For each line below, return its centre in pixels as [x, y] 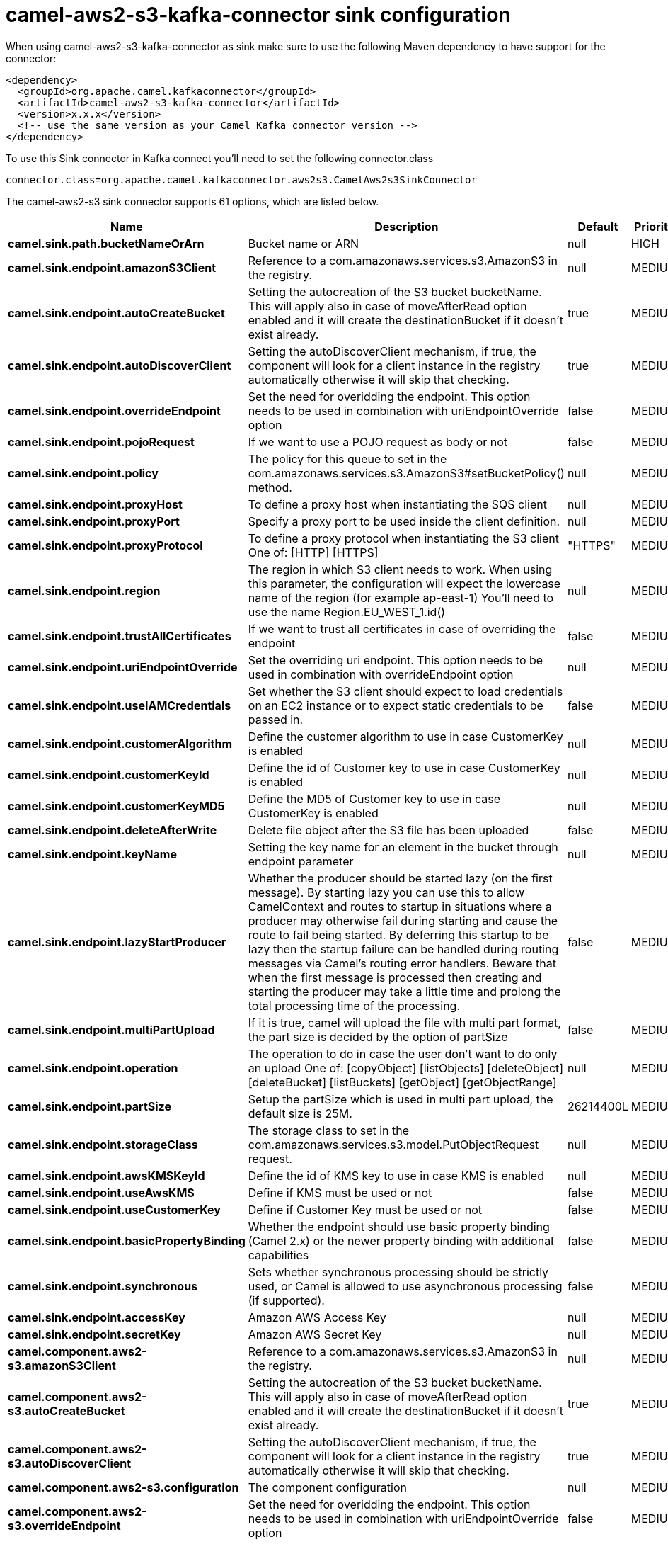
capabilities [278, 1255]
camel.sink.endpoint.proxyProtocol [105, 545]
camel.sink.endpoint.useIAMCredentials [120, 705]
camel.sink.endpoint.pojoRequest [101, 442]
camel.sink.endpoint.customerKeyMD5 [116, 806]
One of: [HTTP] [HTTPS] [313, 552]
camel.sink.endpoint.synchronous [103, 1286]
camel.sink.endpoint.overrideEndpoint [114, 410]
